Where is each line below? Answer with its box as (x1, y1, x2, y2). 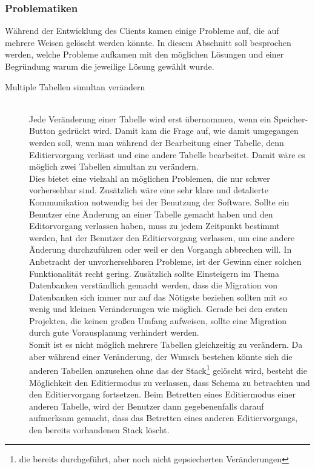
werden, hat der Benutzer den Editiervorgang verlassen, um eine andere (29, 231, 295, 244)
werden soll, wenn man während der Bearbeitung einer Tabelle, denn (29, 136, 284, 148)
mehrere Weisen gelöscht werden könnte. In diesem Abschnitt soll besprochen (5, 36, 291, 48)
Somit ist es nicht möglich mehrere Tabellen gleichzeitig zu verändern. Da (29, 338, 303, 351)
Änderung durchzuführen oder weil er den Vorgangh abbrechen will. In (29, 243, 292, 256)
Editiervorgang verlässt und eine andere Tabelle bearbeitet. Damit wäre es (29, 148, 305, 161)
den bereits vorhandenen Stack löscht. (29, 423, 170, 436)
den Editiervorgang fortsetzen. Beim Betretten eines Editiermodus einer (29, 388, 296, 401)
